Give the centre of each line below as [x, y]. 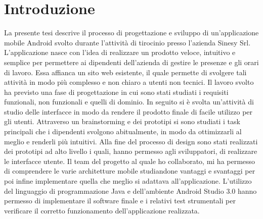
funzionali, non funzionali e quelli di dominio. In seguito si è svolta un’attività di [129, 102]
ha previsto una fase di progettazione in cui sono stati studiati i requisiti [116, 92]
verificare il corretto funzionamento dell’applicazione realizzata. [102, 210]
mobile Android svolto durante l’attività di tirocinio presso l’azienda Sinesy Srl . [127, 42]
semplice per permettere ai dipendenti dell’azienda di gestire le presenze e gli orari [131, 62]
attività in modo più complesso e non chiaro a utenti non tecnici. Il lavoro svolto [129, 82]
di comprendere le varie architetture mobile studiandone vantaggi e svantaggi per [130, 171]
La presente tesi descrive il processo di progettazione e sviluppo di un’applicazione [131, 33]
